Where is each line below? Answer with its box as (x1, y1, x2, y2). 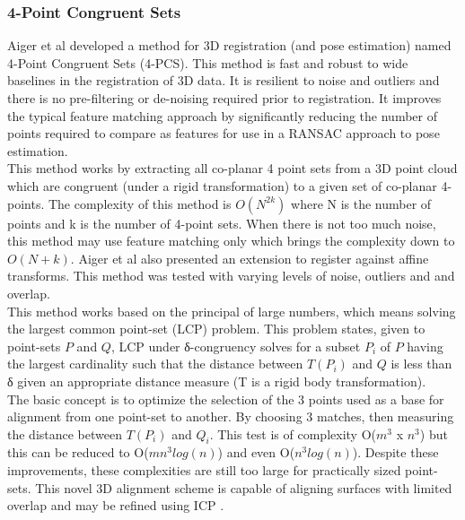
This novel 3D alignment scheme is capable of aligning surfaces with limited (35, 478, 452, 497)
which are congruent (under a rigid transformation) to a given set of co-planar (7, 176, 437, 195)
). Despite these (352, 443, 439, 462)
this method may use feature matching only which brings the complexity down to (7, 231, 455, 250)
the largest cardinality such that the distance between (7, 354, 303, 373)
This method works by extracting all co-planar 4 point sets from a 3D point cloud (7, 159, 458, 178)
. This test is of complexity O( (209, 424, 376, 443)
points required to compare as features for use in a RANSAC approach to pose (7, 124, 440, 143)
